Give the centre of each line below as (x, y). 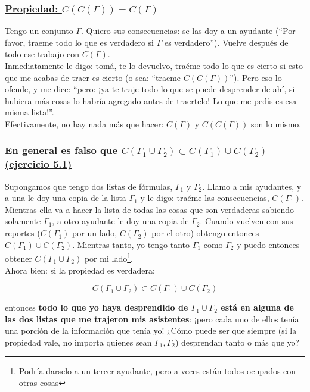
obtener (18, 258)
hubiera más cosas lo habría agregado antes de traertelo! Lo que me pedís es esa (151, 100)
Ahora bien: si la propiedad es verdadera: (80, 270)
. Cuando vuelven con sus (247, 221)
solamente (23, 221)
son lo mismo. (276, 123)
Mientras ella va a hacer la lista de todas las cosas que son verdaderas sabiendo (149, 209)
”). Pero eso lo (256, 77)
